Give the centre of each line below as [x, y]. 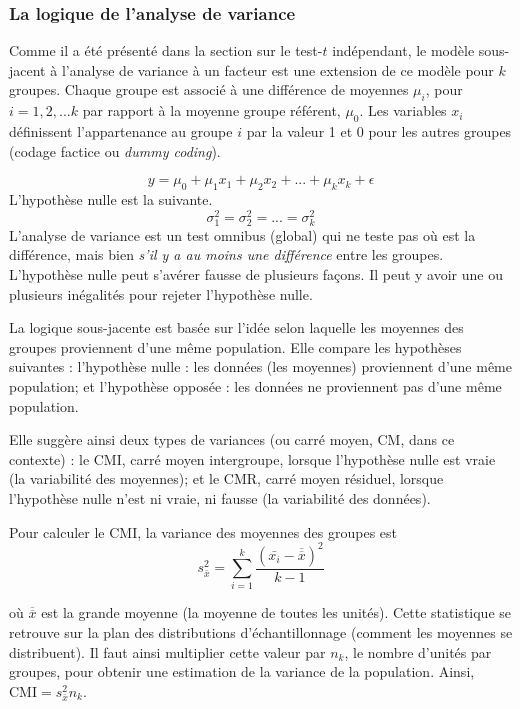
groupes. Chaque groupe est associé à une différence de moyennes [209, 89]
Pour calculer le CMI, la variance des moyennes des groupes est [203, 531]
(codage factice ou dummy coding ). [115, 150]
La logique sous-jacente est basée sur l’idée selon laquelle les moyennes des [236, 327]
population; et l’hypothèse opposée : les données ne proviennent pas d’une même [255, 385]
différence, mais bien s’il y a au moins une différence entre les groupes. [226, 254]
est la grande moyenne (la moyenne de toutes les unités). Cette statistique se [276, 612]
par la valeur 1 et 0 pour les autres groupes [379, 131]
